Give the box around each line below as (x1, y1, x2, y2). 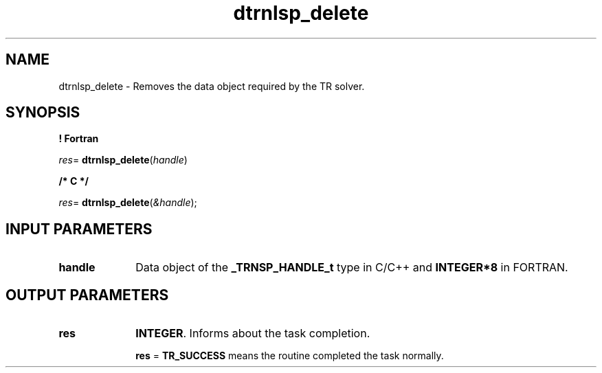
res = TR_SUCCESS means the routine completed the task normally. (135, 350, 444, 362)
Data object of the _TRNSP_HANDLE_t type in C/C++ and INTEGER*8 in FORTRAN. (135, 260, 568, 275)
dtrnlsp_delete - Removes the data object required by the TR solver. (58, 80, 365, 92)
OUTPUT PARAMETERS (5, 286, 169, 304)
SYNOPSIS (5, 104, 80, 122)
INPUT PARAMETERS (5, 220, 153, 238)
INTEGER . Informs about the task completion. (135, 326, 370, 341)
